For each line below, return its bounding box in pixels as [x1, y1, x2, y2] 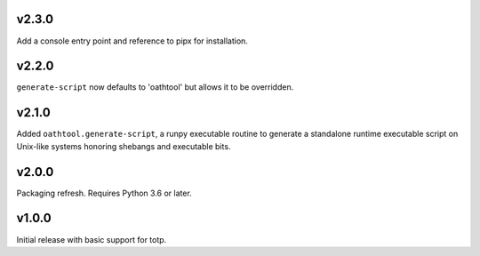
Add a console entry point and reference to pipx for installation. [16, 36, 249, 46]
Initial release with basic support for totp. [16, 234, 167, 244]
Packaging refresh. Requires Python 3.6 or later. [16, 188, 193, 198]
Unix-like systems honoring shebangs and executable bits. [16, 140, 231, 151]
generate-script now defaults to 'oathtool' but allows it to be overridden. [16, 82, 294, 92]
